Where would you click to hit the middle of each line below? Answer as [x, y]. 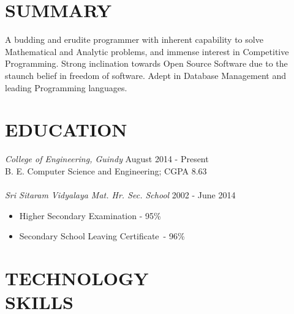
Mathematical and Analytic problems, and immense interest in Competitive [147, 51]
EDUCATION [66, 129]
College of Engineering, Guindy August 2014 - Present [107, 159]
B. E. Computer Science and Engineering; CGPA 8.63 [106, 170]
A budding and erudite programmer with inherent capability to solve [134, 39]
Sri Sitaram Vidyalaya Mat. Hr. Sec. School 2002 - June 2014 [120, 195]
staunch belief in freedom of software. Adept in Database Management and [146, 75]
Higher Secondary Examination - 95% [90, 215]
